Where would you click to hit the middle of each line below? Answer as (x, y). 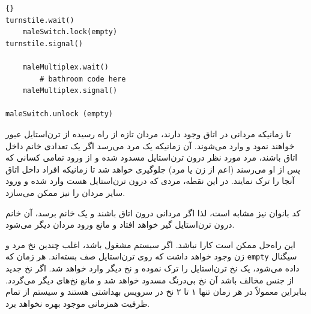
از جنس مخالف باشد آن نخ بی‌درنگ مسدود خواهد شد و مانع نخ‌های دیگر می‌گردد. (150, 280)
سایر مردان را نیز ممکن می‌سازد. (65, 192)
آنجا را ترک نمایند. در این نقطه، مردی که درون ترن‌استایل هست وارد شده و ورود (150, 181)
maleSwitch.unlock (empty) (59, 114)
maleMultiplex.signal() (70, 91)
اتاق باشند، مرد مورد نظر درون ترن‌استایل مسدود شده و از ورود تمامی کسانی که (152, 157)
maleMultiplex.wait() (65, 67)
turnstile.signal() (44, 43)
